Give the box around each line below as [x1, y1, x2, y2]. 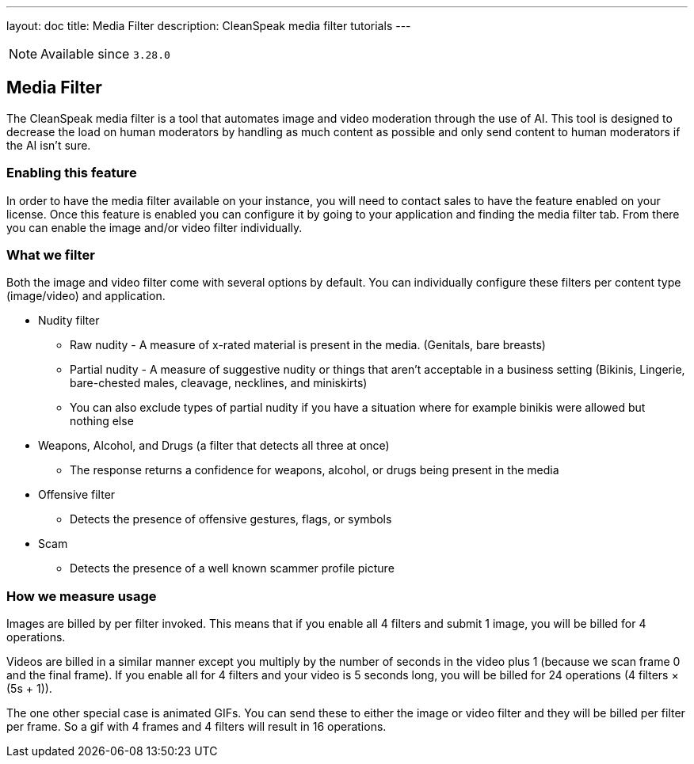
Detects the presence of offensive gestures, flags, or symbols [70, 512, 392, 526]
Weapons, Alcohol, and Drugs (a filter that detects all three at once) [38, 439, 390, 453]
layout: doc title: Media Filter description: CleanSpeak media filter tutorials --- [6, 19, 411, 32]
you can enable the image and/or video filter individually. [6, 220, 303, 234]
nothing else [70, 414, 134, 428]
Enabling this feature [6, 165, 137, 181]
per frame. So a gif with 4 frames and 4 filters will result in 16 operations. [6, 720, 387, 734]
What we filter [6, 246, 95, 263]
